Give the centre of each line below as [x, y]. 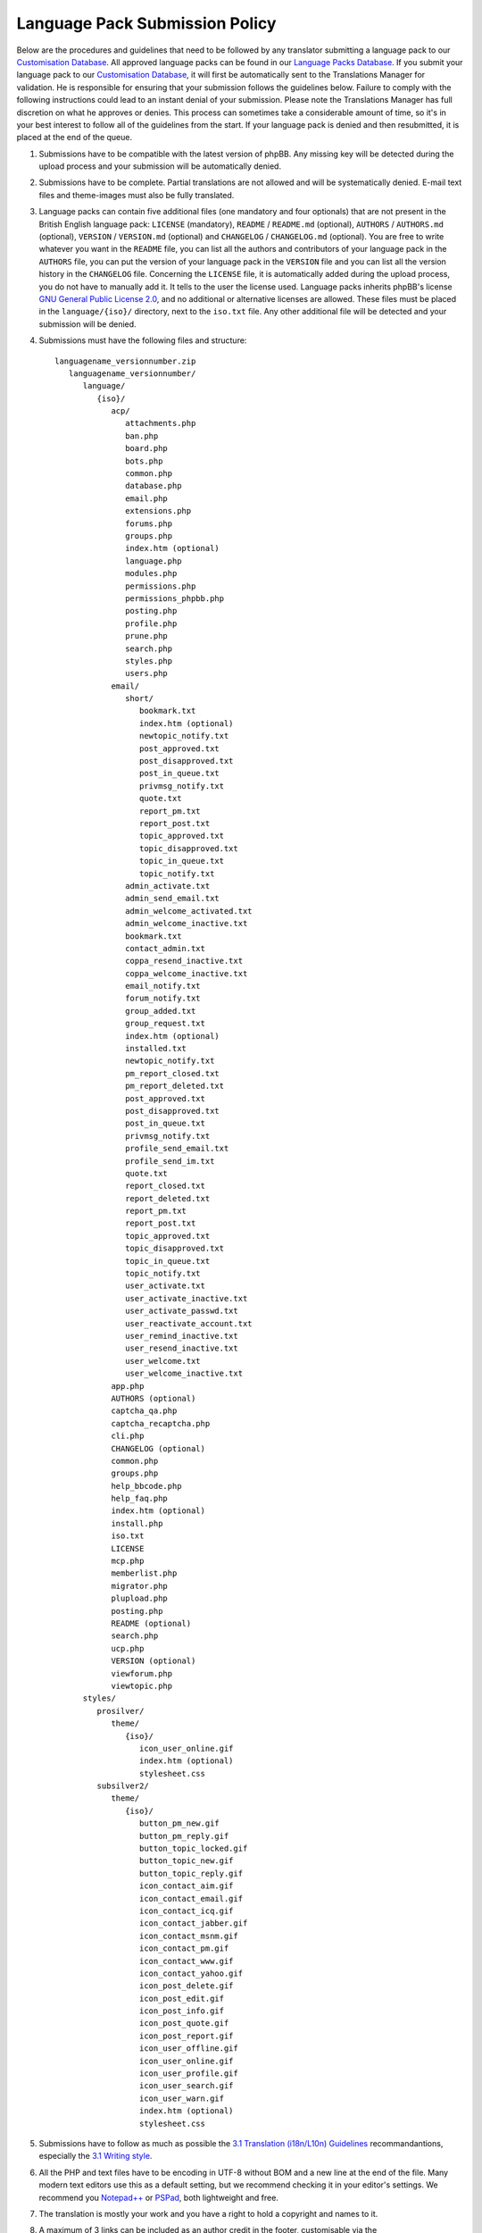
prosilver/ [120, 1711]
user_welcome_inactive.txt [184, 1374]
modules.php [151, 573]
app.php [128, 1386]
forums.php [149, 523]
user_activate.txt [165, 1286]
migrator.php [140, 1586]
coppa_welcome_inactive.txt [187, 973]
